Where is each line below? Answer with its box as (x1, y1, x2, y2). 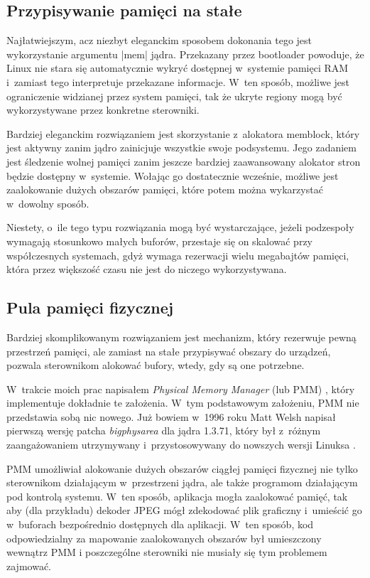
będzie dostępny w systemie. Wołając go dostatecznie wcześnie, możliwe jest (6, 168, 339, 183)
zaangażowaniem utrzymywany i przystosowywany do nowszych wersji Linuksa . (6, 437, 356, 452)
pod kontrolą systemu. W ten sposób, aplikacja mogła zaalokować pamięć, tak (6, 488, 348, 503)
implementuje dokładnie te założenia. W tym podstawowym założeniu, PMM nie (6, 395, 359, 410)
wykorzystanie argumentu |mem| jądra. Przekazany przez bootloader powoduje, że (6, 46, 364, 61)
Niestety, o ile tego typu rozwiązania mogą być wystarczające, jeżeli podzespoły (6, 220, 354, 235)
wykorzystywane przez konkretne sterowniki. (6, 102, 200, 117)
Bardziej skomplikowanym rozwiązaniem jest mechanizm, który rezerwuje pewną (6, 329, 357, 344)
